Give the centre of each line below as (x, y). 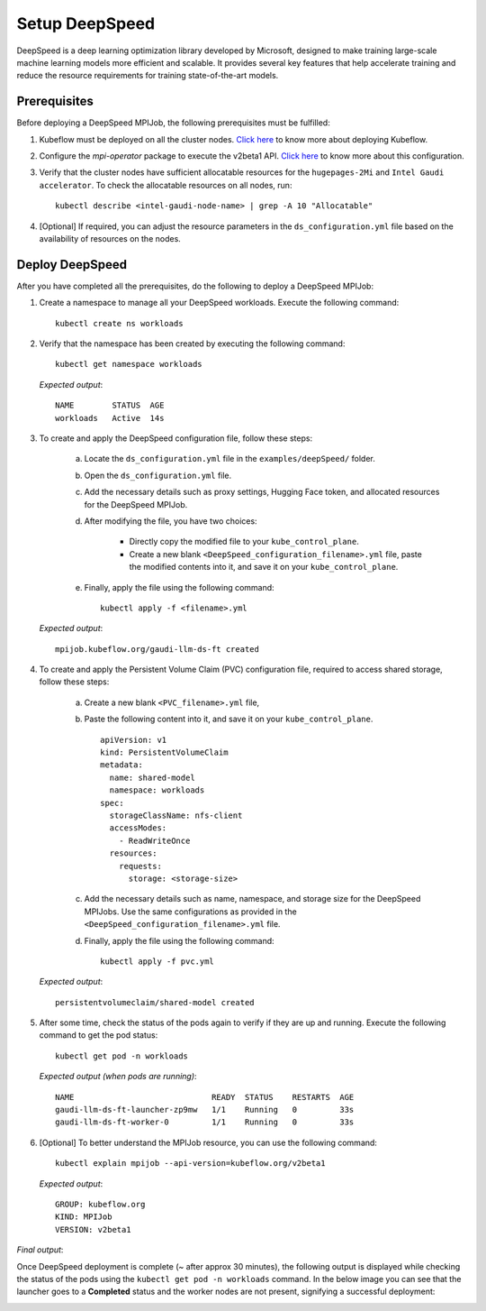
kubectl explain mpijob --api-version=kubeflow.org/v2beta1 (190, 1164)
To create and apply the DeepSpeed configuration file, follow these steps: (176, 438)
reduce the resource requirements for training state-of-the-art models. (148, 76)
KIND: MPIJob (84, 1217)
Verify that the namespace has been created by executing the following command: (192, 344)
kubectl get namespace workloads (129, 364)
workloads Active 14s (110, 418)
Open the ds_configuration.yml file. (158, 475)
